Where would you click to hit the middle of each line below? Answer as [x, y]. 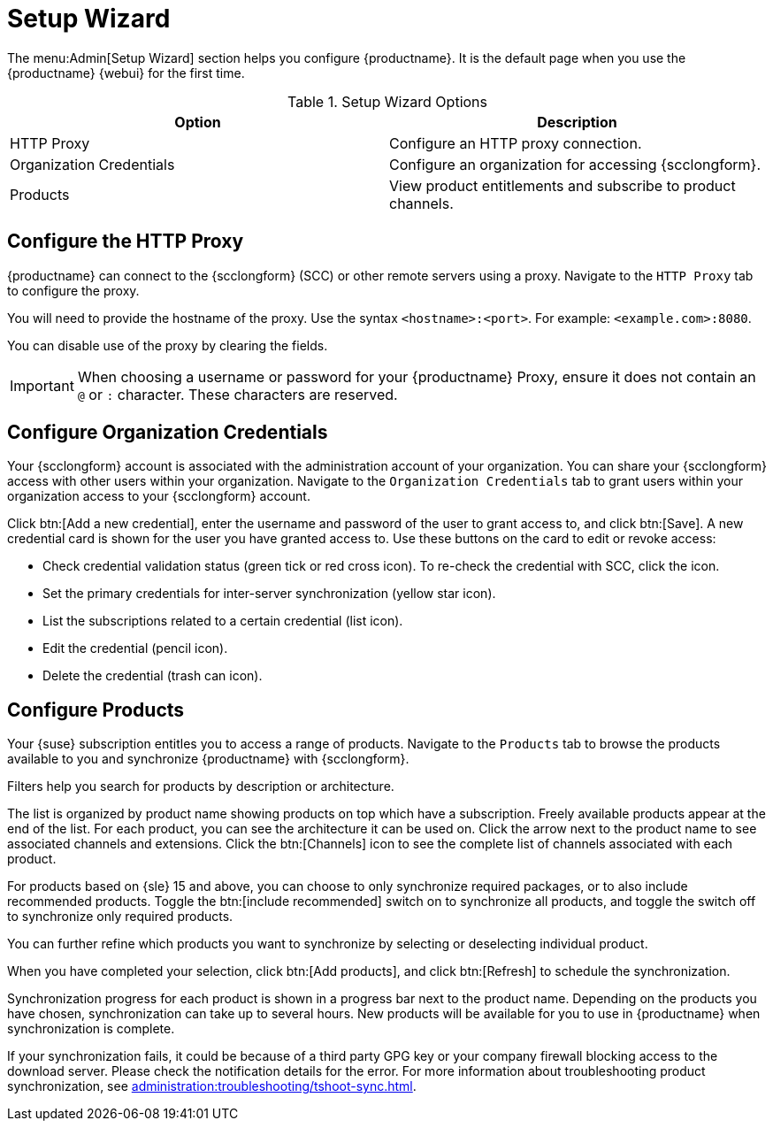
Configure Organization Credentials [168, 433]
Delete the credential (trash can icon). [153, 676]
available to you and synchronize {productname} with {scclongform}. [208, 759]
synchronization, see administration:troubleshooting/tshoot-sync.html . [212, 1086]
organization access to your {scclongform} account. [159, 496]
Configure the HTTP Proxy [126, 242]
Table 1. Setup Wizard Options [387, 101]
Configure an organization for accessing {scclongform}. [575, 164]
